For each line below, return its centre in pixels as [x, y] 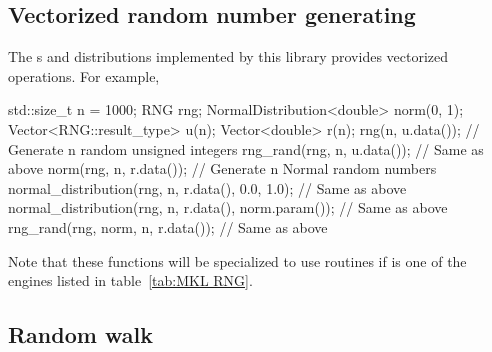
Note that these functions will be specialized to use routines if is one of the [237, 260]
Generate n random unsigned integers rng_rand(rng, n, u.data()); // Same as [246, 148]
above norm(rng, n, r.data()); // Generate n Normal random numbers [222, 168]
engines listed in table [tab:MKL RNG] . [130, 280]
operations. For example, [84, 75]
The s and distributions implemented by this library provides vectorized [228, 56]
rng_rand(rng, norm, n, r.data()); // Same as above [168, 226]
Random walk [80, 334]
